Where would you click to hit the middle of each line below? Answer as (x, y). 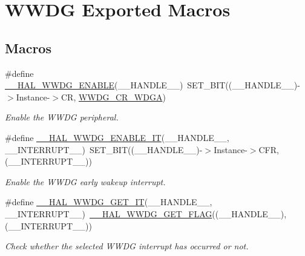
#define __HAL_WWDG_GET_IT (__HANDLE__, (109, 202)
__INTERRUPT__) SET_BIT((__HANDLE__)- (104, 149)
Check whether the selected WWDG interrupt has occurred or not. (127, 246)
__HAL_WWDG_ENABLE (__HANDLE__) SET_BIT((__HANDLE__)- (152, 85)
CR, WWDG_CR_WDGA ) (113, 97)
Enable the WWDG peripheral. (62, 117)
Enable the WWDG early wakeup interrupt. (85, 181)
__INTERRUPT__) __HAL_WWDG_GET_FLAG (109, 213)
